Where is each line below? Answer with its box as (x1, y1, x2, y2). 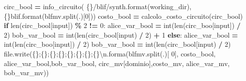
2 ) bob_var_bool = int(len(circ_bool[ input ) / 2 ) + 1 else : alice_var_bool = (4, 29, 238, 40)
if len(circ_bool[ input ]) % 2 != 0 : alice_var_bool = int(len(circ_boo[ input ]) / (4, 20, 241, 30)
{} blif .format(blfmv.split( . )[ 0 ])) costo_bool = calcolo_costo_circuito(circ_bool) (4, 11, 243, 21)
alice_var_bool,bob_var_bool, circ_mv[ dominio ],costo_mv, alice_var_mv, (4, 58, 230, 68)
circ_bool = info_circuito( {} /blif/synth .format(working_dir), (4, 1, 192, 11)
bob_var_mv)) (4, 67, 49, 78)
